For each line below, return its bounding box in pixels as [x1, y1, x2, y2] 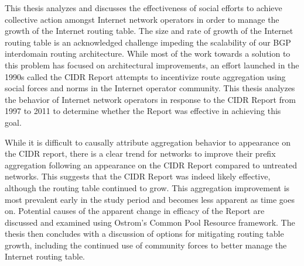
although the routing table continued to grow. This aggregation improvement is [5, 181, 290, 194]
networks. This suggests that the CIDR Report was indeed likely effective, [5, 170, 271, 182]
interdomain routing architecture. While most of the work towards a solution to [5, 47, 291, 60]
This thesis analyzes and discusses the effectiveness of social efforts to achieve [5, 2, 282, 13]
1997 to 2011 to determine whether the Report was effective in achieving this [5, 105, 281, 117]
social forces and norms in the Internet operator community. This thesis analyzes [5, 82, 295, 94]
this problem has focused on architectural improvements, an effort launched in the [5, 58, 299, 71]
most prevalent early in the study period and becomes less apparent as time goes [5, 193, 295, 205]
